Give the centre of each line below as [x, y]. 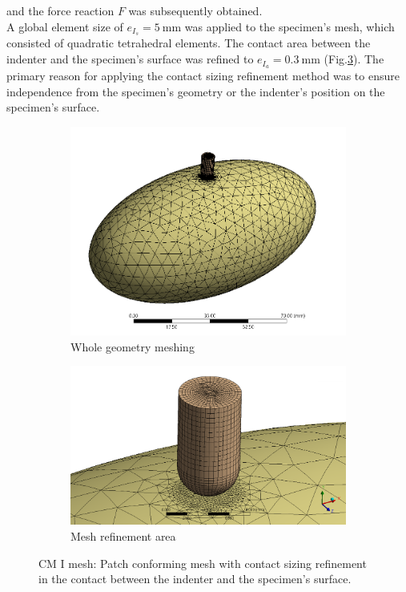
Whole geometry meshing [133, 346]
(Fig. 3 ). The [354, 59]
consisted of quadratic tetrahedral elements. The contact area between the [189, 43]
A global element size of [65, 26]
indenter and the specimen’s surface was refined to [130, 59]
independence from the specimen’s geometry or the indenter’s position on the [196, 91]
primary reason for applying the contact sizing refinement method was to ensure [203, 75]
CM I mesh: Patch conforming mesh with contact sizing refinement [203, 563]
